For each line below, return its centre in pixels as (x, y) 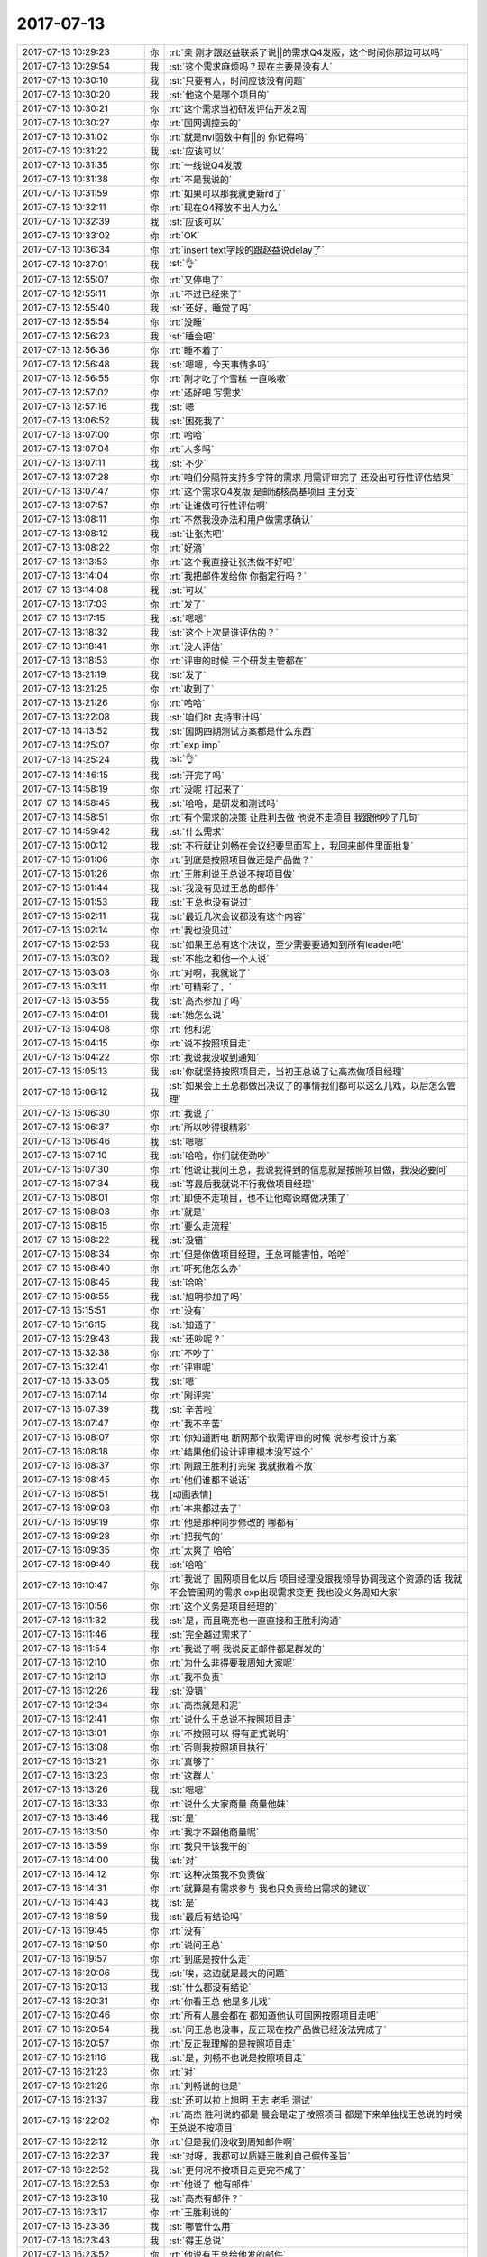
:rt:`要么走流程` (201, 1226)
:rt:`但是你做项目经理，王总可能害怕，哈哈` (259, 1254)
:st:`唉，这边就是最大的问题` (228, 1973)
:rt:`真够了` (192, 1761)
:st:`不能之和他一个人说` (219, 959)
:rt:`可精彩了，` (201, 987)
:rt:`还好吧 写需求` (206, 393)
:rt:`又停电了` (196, 280)
